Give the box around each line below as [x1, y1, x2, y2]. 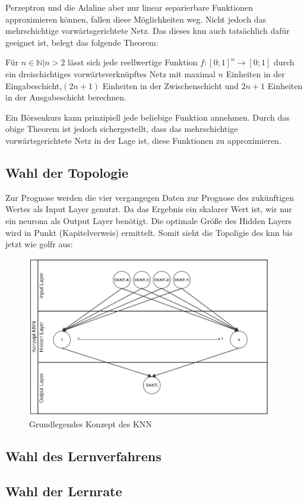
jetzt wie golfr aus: [5, 238, 73, 250]
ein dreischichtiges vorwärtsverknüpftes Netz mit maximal [5, 67, 216, 80]
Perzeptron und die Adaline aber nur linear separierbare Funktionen [5, 1, 253, 13]
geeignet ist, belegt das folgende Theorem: [5, 36, 159, 48]
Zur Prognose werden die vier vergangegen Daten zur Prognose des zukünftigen [5, 191, 295, 203]
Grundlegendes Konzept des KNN [29, 417, 152, 430]
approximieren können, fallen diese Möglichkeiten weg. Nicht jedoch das [5, 12, 266, 25]
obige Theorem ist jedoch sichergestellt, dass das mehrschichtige [5, 122, 238, 135]
